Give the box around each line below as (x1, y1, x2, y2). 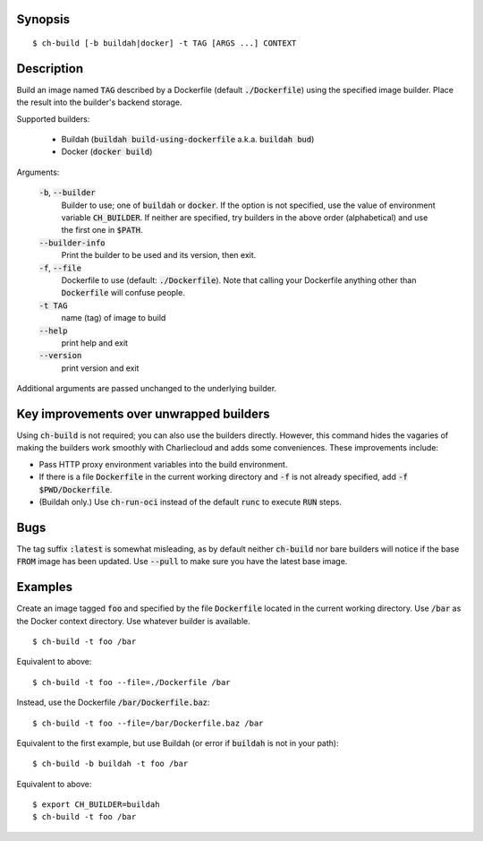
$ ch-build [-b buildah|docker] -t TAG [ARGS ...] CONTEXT (32, 39, 297, 48)
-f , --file (38, 262, 82, 273)
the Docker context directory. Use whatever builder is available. (16, 615, 250, 626)
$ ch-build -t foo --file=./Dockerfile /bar (32, 677, 232, 687)
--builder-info (38, 237, 106, 248)
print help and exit (61, 337, 129, 348)
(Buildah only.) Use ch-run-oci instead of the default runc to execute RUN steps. (38, 496, 342, 507)
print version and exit (61, 363, 140, 373)
